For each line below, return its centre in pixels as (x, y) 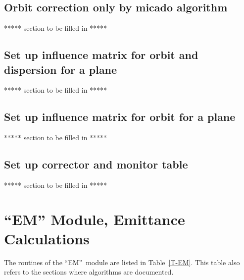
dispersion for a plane (61, 69)
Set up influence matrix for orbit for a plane (120, 117)
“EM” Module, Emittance (95, 219)
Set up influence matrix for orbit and (101, 55)
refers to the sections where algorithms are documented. (89, 272)
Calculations (47, 238)
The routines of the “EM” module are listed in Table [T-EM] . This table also (122, 262)
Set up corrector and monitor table (96, 164)
